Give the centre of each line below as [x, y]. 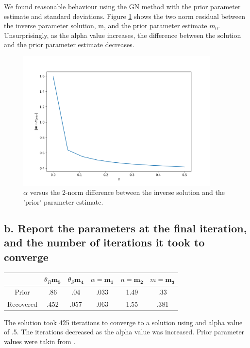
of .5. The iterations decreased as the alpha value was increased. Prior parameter [124, 332]
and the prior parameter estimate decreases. [69, 44]
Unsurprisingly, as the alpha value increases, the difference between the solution [123, 35]
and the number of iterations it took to [104, 242]
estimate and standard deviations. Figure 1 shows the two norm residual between [125, 16]
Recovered [23, 304]
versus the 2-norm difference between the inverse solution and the [127, 192]
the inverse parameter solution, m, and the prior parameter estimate [106, 26]
